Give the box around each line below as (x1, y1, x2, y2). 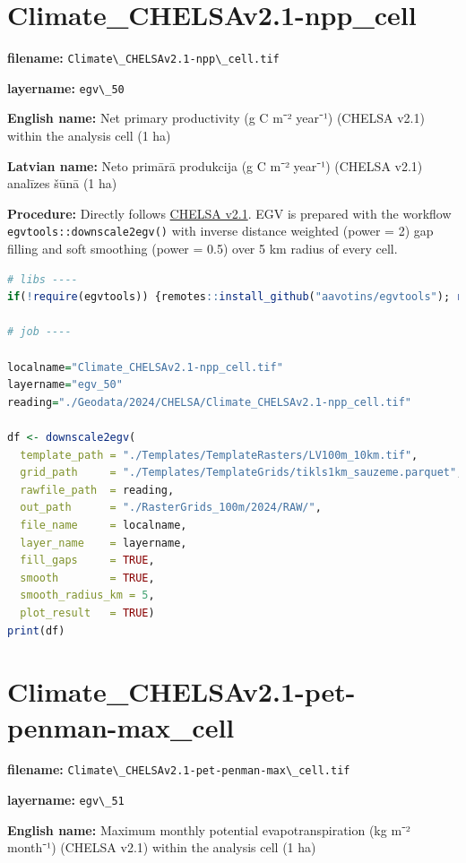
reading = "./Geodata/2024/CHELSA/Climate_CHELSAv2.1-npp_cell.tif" (7, 395, 412, 409)
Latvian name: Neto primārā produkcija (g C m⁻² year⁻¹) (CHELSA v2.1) (7, 156, 423, 175)
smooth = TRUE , (20, 571, 155, 584)
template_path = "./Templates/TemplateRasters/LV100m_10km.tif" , (20, 448, 419, 462)
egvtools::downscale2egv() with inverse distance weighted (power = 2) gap (7, 221, 434, 240)
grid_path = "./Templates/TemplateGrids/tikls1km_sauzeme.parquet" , (20, 466, 463, 479)
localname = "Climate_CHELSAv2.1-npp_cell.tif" (7, 360, 283, 374)
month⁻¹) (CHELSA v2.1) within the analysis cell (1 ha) (7, 838, 316, 857)
